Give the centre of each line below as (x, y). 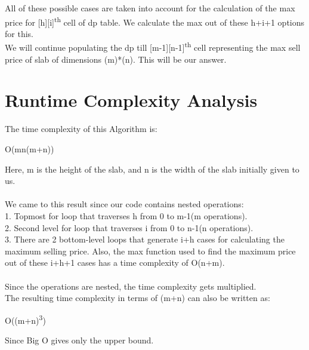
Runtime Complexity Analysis (131, 100)
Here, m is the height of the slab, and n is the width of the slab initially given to (152, 169)
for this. (19, 33)
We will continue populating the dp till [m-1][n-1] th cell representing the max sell (153, 47)
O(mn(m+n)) (30, 149)
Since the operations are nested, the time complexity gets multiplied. (131, 286)
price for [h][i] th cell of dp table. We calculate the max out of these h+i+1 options (155, 21)
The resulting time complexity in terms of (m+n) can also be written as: (137, 298)
